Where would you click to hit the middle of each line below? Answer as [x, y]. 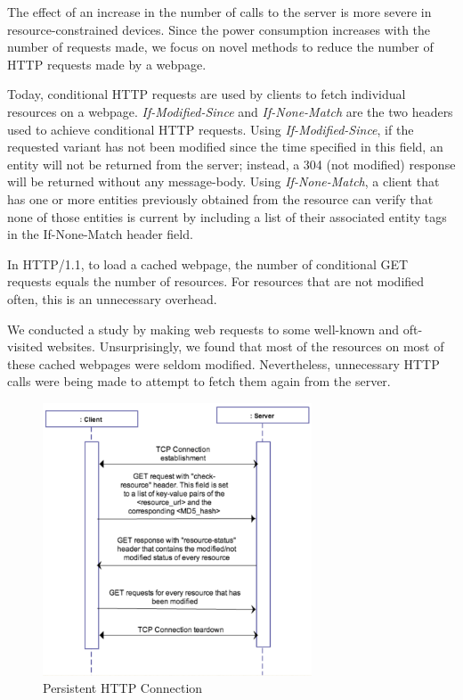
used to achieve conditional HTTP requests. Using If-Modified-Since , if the [211, 129]
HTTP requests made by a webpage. [107, 64]
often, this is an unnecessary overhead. [112, 298]
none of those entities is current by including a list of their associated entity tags [227, 216]
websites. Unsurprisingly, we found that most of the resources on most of [245, 346]
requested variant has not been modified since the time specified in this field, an [225, 147]
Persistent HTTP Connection [123, 688]
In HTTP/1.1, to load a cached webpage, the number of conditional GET [208, 264]
